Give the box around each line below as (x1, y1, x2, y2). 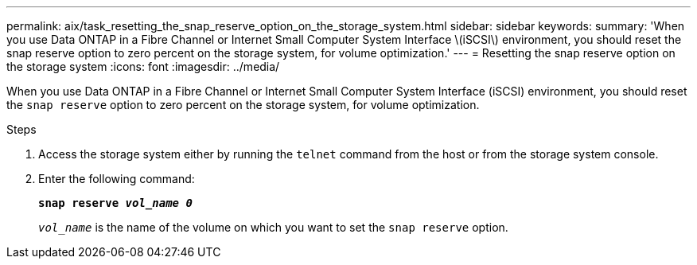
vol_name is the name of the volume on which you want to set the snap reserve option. (38, 220, 508, 234)
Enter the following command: (38, 172, 195, 185)
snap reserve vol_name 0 (38, 197, 193, 209)
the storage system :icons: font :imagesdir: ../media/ (6, 60, 280, 73)
